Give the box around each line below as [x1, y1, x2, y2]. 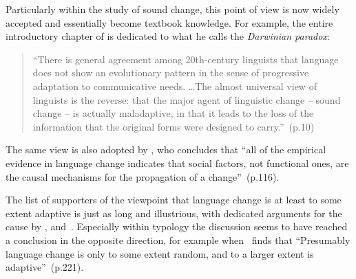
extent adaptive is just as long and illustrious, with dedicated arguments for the [6, 205, 342, 220]
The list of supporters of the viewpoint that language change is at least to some [6, 192, 342, 207]
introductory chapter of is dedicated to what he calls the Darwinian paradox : [6, 29, 330, 43]
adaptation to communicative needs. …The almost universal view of [32, 78, 317, 93]
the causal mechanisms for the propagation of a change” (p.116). [6, 169, 280, 183]
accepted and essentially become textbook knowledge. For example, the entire [6, 15, 333, 30]
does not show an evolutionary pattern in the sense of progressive [32, 65, 309, 80]
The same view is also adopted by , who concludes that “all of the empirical [6, 142, 326, 157]
